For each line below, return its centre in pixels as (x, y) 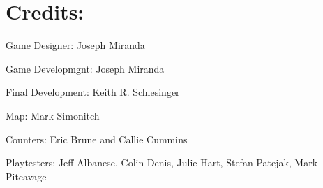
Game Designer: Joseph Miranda (75, 45)
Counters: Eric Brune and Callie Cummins (97, 139)
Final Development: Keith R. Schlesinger (93, 92)
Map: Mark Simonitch (53, 115)
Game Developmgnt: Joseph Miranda (85, 68)
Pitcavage (26, 176)
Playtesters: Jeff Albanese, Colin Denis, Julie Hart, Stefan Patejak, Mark (162, 162)
